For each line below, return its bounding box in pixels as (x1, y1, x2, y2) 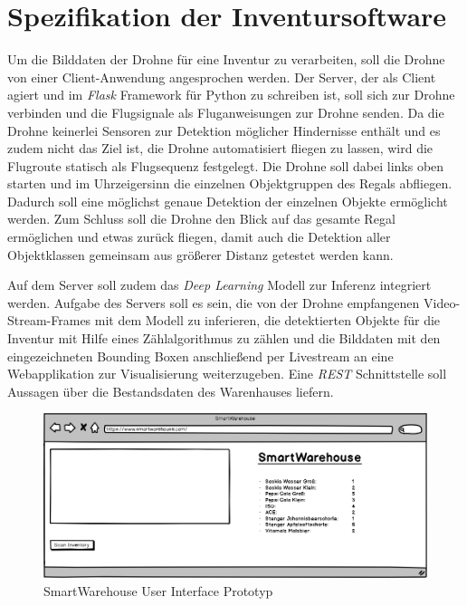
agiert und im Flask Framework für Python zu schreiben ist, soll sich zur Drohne (7, 85, 455, 104)
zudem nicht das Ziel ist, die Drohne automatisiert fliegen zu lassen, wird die (7, 139, 434, 158)
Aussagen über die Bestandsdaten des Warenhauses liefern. (7, 381, 334, 400)
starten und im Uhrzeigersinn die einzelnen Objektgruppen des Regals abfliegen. (7, 174, 453, 193)
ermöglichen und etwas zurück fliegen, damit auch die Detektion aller (7, 227, 391, 246)
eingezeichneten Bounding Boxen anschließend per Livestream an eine (7, 346, 394, 365)
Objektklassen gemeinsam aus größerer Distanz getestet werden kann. (7, 245, 394, 264)
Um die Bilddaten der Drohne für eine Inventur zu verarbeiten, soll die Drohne (7, 50, 445, 69)
